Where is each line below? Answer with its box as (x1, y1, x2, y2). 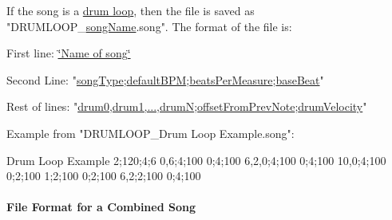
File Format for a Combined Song (6, 198, 196, 215)
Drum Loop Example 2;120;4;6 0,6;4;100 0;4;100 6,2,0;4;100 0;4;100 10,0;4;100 (6, 151, 386, 168)
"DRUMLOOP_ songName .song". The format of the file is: (6, 18, 292, 34)
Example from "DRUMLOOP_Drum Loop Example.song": (6, 124, 295, 141)
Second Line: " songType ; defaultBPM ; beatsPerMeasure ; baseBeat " (6, 71, 324, 88)
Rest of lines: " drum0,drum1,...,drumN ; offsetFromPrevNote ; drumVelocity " (6, 98, 367, 115)
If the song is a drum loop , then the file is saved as (6, 2, 255, 18)
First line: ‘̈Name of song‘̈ (6, 45, 131, 61)
